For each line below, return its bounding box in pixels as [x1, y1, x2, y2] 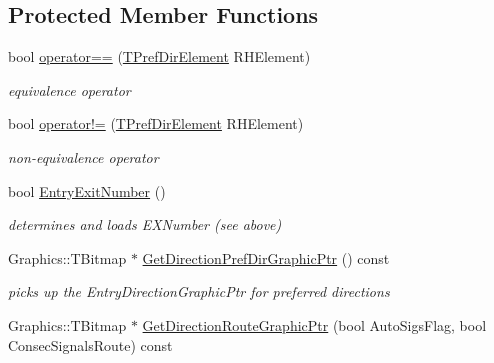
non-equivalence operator [8, 146, 159, 167]
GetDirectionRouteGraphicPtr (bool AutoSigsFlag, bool [142, 314, 487, 335]
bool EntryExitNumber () [8, 180, 166, 201]
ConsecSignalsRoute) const [8, 334, 173, 355]
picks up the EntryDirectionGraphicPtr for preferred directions [8, 281, 390, 302]
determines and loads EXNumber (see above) [8, 214, 282, 235]
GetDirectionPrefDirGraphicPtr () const [142, 247, 390, 268]
